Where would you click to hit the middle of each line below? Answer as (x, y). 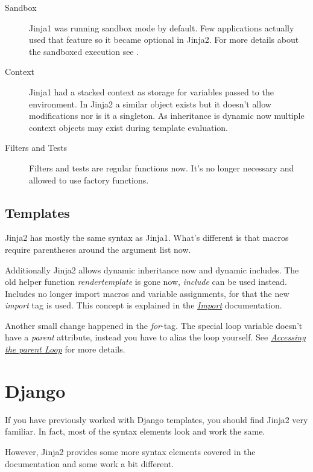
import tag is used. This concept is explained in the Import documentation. (144, 305)
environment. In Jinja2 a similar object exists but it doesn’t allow (150, 104)
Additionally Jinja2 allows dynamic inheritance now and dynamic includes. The (152, 269)
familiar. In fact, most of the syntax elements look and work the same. (135, 431)
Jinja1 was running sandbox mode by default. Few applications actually (162, 27)
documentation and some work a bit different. (90, 463)
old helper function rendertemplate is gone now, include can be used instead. (146, 282)
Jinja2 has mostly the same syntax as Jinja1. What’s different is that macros (147, 238)
